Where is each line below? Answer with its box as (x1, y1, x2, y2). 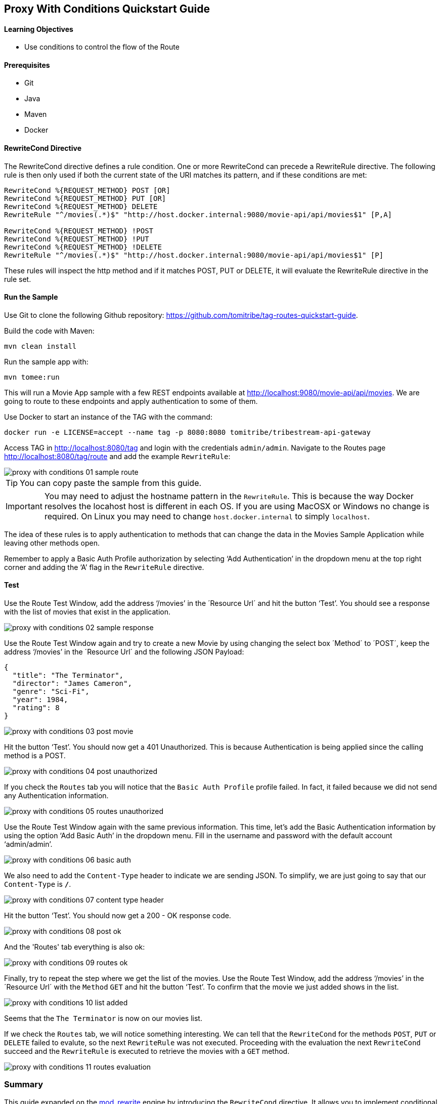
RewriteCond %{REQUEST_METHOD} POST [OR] (4, 186, 170, 194)
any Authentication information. (4, 791, 109, 800)
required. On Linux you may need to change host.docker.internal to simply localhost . (44, 511, 370, 521)
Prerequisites (4, 60, 50, 69)
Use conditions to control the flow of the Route (24, 43, 180, 52)
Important (6, 501, 42, 511)
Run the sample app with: (4, 357, 89, 366)
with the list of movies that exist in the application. (4, 607, 170, 617)
